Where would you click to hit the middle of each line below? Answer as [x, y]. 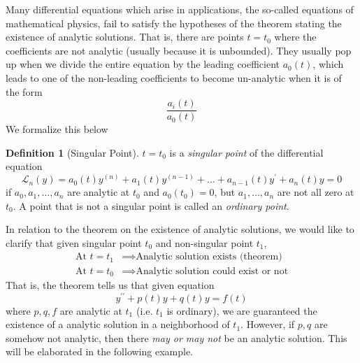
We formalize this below [57, 129]
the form [24, 91]
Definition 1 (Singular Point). [72, 152]
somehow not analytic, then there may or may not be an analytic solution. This [177, 337]
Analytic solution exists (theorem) [209, 257]
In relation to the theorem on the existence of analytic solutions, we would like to [180, 229]
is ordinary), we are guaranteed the [242, 310]
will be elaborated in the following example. [100, 351]
